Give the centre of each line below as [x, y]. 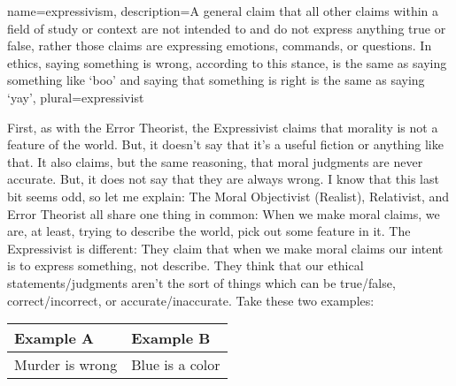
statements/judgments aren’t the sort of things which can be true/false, [201, 282]
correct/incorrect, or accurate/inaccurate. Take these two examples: [191, 300]
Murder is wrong [66, 365]
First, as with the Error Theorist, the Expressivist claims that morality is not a [223, 127]
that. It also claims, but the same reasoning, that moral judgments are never [215, 161]
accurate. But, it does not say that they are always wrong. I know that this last [223, 179]
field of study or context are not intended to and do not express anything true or [227, 28]
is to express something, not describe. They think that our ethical [185, 265]
